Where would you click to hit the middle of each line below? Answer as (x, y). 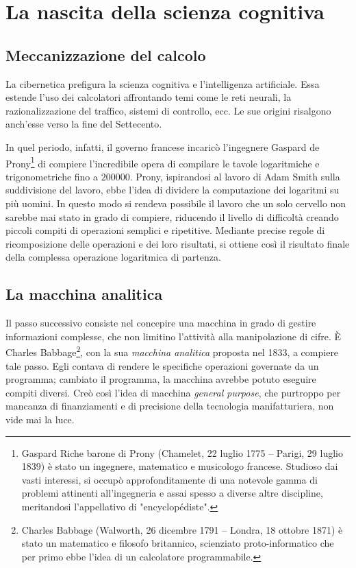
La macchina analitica (84, 294)
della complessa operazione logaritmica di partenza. (113, 257)
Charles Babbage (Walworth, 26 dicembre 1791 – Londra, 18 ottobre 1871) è (182, 529)
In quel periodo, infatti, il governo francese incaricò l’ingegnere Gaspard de (163, 146)
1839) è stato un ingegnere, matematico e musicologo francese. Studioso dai (180, 466)
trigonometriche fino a (52, 176)
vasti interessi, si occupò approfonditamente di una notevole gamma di (169, 479)
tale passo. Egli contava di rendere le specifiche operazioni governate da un (162, 365)
